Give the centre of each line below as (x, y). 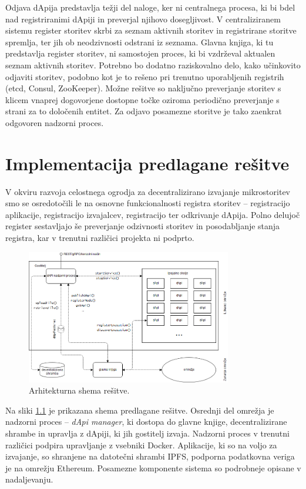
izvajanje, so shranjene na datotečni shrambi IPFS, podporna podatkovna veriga (150, 456)
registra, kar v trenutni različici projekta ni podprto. (100, 238)
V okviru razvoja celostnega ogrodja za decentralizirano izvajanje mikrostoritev (148, 191)
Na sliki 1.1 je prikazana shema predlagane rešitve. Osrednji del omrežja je (140, 410)
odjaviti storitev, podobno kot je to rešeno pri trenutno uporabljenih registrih (145, 76)
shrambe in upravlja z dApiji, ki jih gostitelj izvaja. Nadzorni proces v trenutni (147, 433)
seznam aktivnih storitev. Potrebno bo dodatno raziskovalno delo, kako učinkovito (153, 65)
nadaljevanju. (29, 479)
